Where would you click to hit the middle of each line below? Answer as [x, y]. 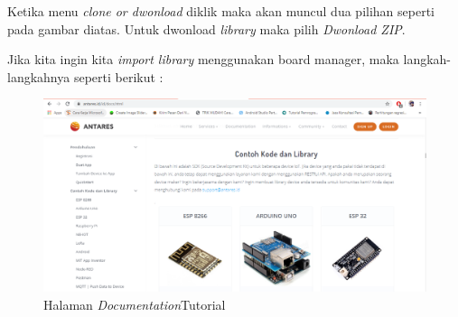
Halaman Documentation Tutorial [135, 305]
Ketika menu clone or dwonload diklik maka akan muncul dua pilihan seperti [221, 11]
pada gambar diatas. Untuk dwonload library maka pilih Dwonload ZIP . [206, 28]
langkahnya [39, 76]
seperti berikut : [118, 76]
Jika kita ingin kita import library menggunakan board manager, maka [203, 59]
